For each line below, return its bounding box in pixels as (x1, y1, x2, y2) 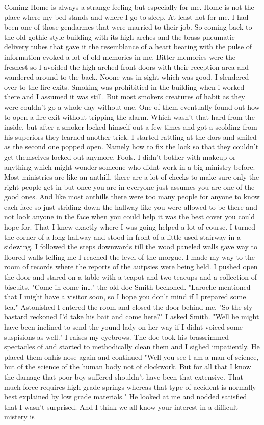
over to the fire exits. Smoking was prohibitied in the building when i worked (4, 81, 245, 92)
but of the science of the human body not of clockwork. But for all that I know (4, 361, 251, 372)
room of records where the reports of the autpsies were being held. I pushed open (4, 261, 258, 272)
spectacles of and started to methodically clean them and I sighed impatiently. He (4, 341, 260, 352)
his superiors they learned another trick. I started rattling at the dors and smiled (4, 131, 257, 142)
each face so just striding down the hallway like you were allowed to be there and (4, 201, 257, 212)
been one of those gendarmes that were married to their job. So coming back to (4, 21, 252, 32)
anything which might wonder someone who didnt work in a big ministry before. (4, 161, 255, 172)
